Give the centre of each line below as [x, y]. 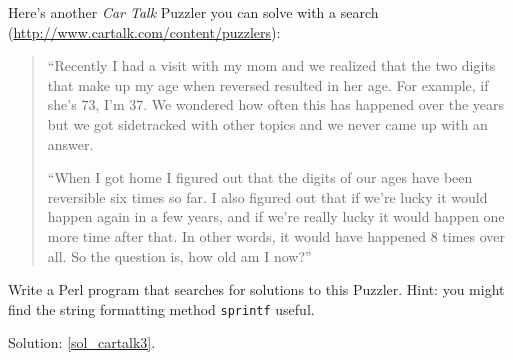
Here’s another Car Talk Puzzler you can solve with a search [193, 12]
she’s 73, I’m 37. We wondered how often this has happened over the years [276, 104]
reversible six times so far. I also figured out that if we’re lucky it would [267, 196]
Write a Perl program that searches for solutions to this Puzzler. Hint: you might [256, 289]
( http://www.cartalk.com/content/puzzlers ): [144, 31]
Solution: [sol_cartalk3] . [82, 342]
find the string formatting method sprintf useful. [161, 308]
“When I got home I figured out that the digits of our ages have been [260, 177]
